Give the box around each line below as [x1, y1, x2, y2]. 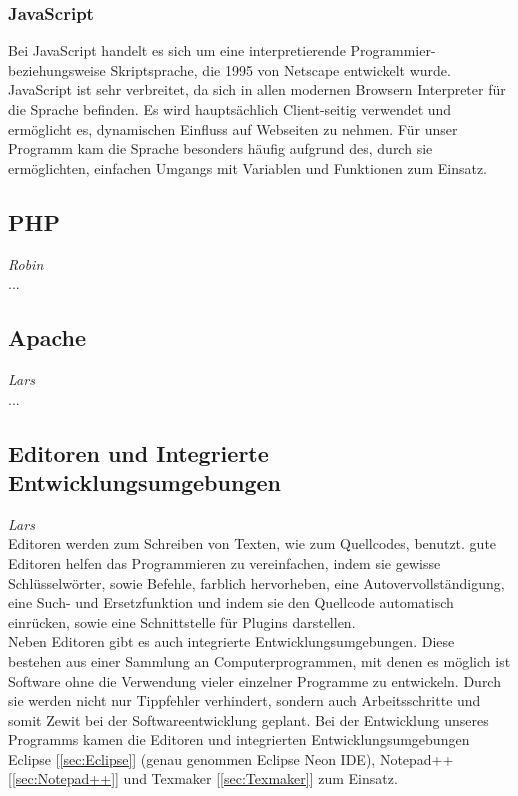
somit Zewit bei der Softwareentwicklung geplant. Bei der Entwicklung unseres [8, 709, 489, 730]
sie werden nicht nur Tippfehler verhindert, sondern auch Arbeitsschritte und [8, 690, 481, 711]
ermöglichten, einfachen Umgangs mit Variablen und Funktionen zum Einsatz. [8, 157, 487, 178]
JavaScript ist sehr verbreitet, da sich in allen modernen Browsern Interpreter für [8, 79, 506, 100]
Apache [8, 322, 86, 353]
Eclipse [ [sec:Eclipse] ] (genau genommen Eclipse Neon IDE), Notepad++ [8, 748, 454, 769]
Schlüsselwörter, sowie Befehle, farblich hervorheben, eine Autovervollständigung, [8, 572, 505, 593]
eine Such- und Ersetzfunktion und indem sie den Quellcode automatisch [8, 592, 454, 613]
